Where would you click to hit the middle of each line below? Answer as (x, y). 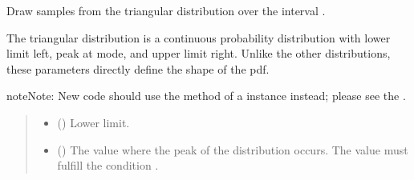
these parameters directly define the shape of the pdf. (138, 68)
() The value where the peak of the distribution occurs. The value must (233, 149)
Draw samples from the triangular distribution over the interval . (166, 10)
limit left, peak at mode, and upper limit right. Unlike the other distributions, (199, 53)
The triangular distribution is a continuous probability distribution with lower (199, 37)
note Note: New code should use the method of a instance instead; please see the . (206, 96)
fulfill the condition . (108, 165)
